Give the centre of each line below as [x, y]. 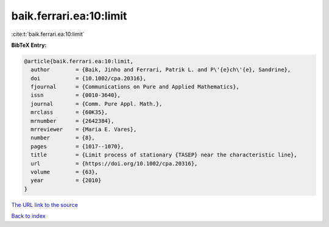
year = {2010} [66, 180]
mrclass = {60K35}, [69, 112]
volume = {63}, [65, 172]
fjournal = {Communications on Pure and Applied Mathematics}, [135, 87]
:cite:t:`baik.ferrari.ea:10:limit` [48, 34]
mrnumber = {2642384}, [73, 121]
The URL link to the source [45, 204]
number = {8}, [63, 138]
